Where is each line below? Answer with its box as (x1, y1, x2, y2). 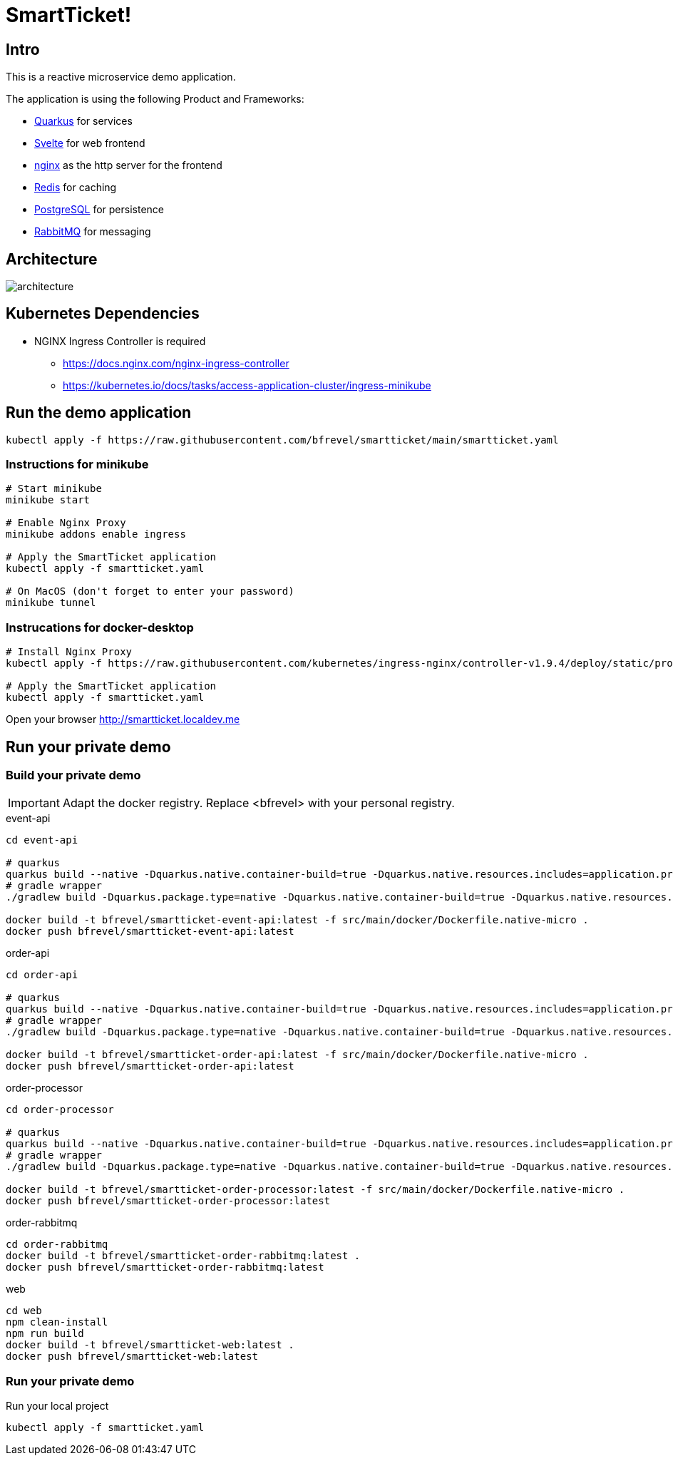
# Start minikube (6, 483, 102, 495)
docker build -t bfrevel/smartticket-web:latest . (6, 1339, 294, 1351)
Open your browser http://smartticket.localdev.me (6, 713, 240, 726)
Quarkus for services (34, 115, 133, 128)
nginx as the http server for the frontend (34, 159, 222, 172)
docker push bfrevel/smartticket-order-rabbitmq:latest (6, 1261, 324, 1273)
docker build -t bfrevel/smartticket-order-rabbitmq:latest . (6, 1250, 361, 1262)
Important (8, 796, 60, 811)
